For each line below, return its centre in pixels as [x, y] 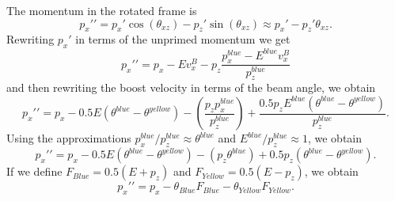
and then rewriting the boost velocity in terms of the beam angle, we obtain [191, 87]
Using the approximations [69, 138]
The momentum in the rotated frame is [102, 10]
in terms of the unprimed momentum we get [183, 39]
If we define [34, 171]
